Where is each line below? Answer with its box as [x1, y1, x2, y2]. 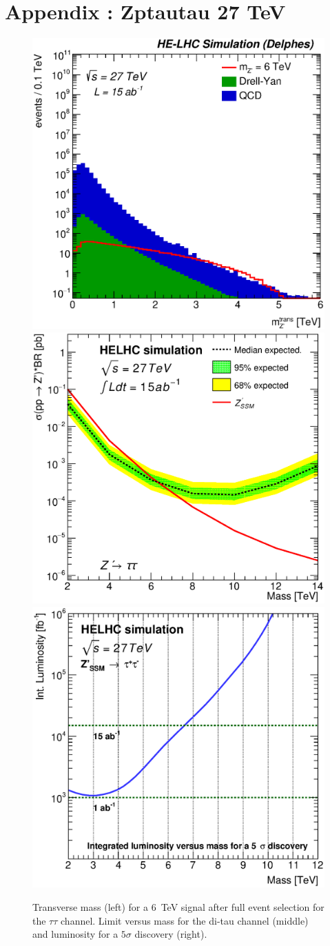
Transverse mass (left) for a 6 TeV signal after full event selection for [32, 900, 324, 914]
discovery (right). [134, 927, 207, 941]
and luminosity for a [32, 927, 118, 941]
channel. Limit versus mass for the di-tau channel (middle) [61, 913, 309, 927]
